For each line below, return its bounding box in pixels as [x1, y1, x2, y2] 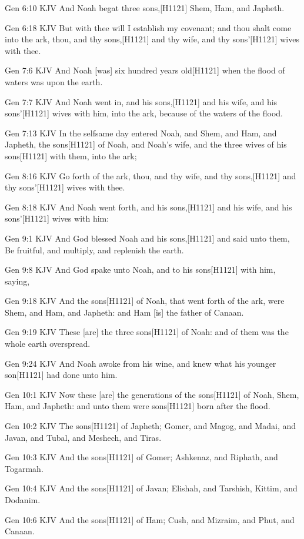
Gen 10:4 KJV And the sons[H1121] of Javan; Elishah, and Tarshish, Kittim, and [5, 482, 298, 494]
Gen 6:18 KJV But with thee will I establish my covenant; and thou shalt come [5, 21, 292, 34]
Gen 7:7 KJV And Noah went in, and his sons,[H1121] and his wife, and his [5, 95, 278, 108]
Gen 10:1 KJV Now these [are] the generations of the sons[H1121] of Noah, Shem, [5, 388, 299, 400]
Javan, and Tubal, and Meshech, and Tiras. [5, 431, 162, 443]
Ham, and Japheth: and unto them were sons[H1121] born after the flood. [5, 400, 270, 412]
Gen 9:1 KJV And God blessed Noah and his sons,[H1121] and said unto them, [5, 232, 290, 244]
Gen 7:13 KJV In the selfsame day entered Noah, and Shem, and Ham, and [5, 126, 277, 139]
